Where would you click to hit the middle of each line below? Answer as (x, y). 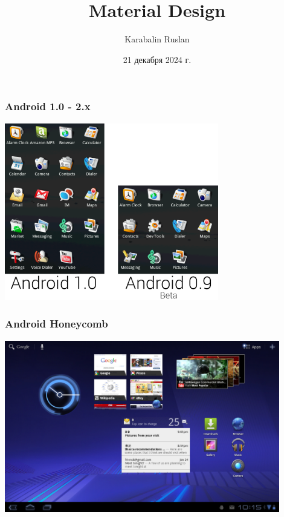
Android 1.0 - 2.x (48, 106)
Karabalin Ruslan (157, 39)
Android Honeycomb (56, 324)
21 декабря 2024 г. (157, 59)
